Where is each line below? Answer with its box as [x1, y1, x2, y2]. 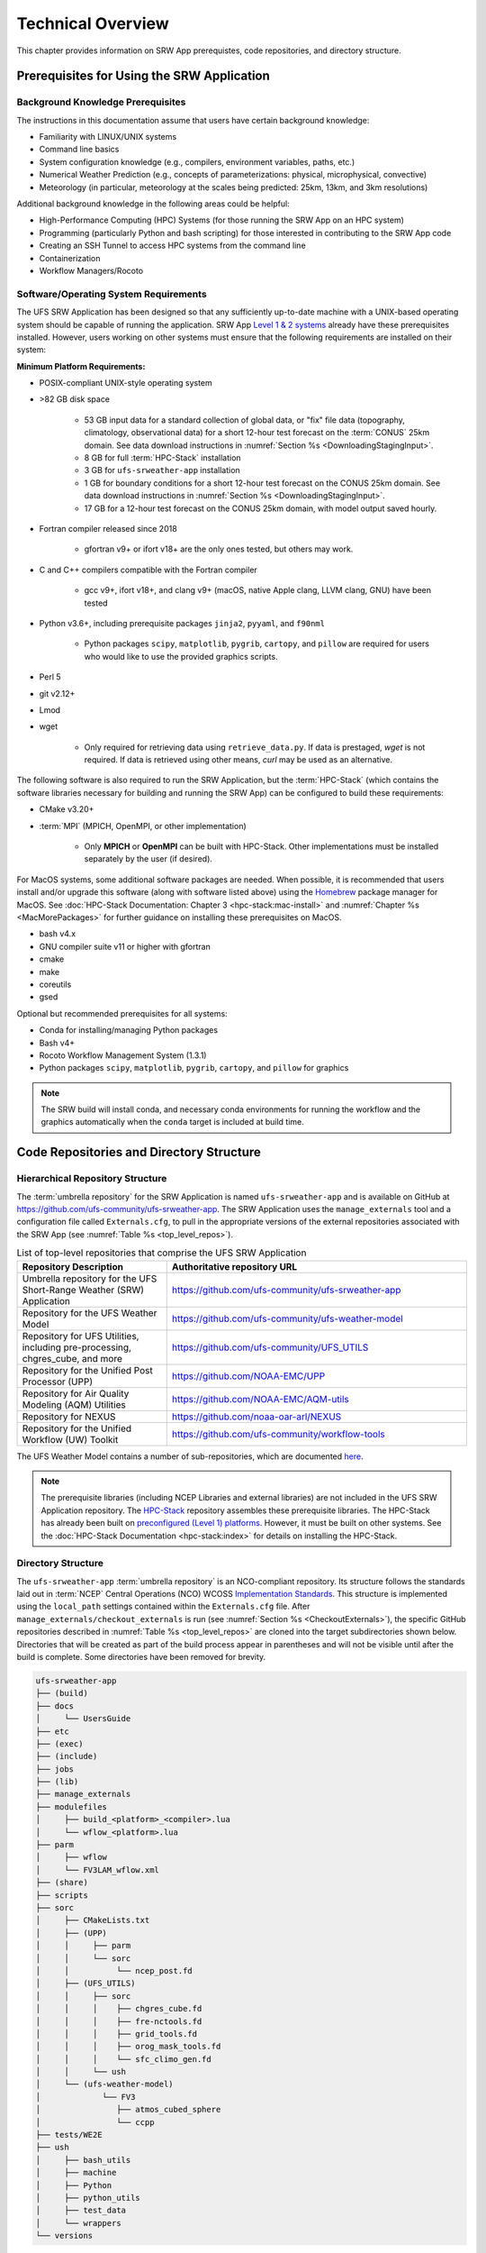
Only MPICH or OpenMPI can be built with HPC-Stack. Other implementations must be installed [84, 841, 439, 852]
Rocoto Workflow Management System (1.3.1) [39, 1050, 207, 1061]
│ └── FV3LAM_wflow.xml [35, 1865, 159, 1874]
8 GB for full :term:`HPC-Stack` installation [84, 452, 242, 463]
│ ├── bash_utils [35, 2155, 131, 2165]
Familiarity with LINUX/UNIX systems [39, 132, 177, 142]
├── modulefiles [35, 1801, 108, 1811]
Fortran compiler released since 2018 [39, 524, 177, 534]
